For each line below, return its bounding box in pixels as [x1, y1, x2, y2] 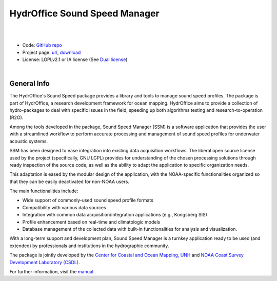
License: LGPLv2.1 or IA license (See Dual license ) [22, 56, 128, 63]
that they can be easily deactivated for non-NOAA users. [9, 178, 129, 185]
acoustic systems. [9, 138, 48, 144]
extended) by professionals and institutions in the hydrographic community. [9, 243, 169, 249]
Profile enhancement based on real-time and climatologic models [22, 218, 161, 225]
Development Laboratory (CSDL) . [9, 259, 80, 265]
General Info [9, 79, 50, 88]
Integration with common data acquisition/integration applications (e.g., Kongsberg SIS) [22, 212, 208, 218]
